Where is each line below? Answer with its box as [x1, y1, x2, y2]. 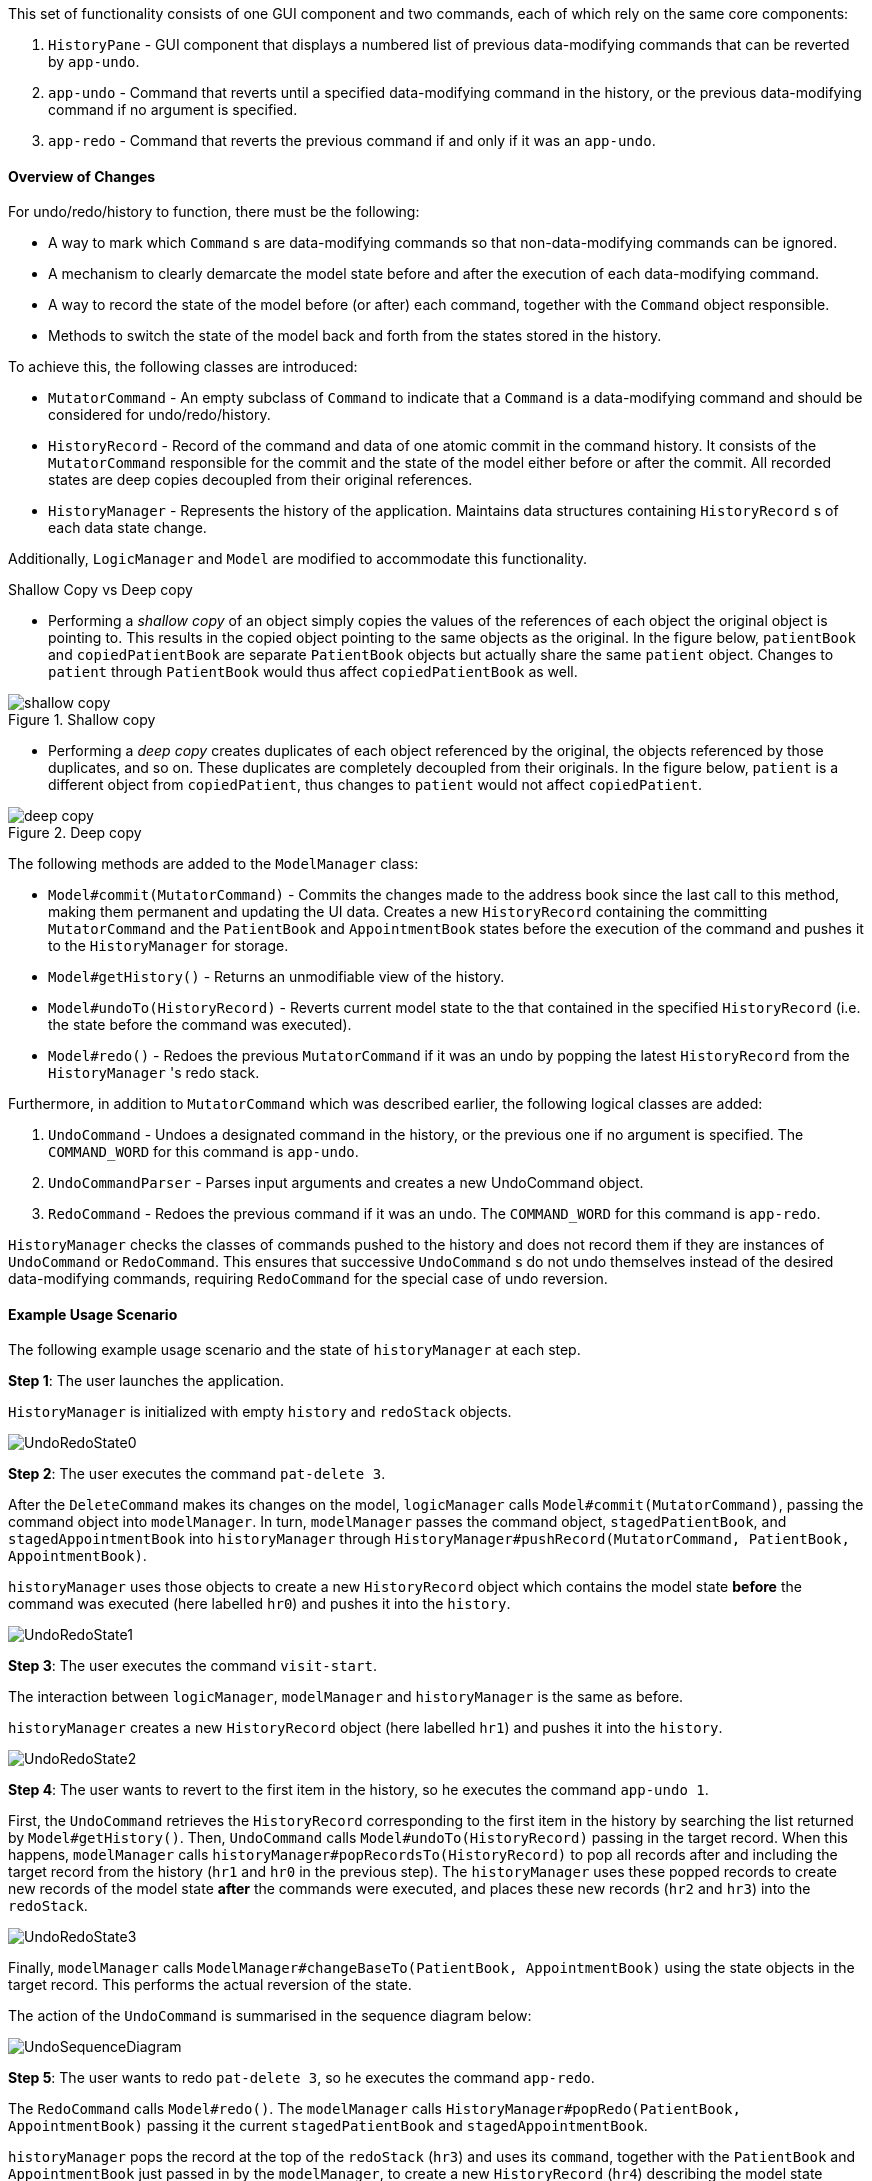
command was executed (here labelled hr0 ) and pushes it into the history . [8, 1595, 511, 1613]
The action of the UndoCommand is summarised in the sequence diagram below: [8, 2007, 532, 2025]
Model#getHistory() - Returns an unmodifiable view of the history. [48, 968, 505, 986]
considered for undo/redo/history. [48, 406, 271, 424]
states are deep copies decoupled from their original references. [48, 471, 473, 489]
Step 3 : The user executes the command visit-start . [8, 1657, 377, 1675]
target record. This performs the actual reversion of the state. [8, 1976, 412, 1994]
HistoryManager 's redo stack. [48, 1064, 260, 1082]
